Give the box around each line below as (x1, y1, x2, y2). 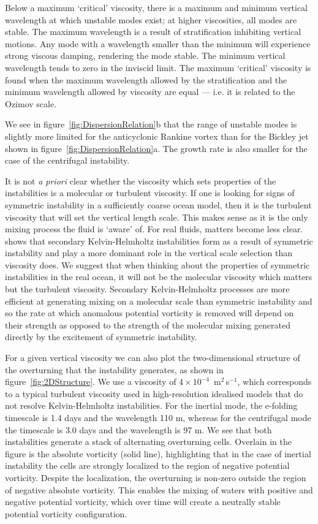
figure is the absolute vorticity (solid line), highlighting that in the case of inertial (5, 447, 311, 460)
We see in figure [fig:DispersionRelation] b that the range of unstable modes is (5, 118, 297, 131)
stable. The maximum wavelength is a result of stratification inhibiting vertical (5, 25, 301, 38)
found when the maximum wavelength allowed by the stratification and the (5, 73, 287, 86)
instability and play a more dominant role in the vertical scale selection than (5, 246, 292, 259)
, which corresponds (237, 375, 312, 388)
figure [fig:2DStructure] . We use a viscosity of (5, 375, 176, 388)
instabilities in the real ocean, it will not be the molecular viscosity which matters (5, 270, 312, 283)
